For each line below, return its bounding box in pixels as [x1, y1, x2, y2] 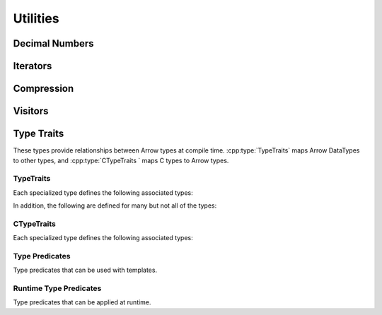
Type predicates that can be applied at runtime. [13, 298, 151, 307]
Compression [13, 83, 74, 95]
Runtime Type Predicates [13, 283, 102, 293]
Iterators [13, 60, 52, 72]
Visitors [13, 105, 49, 117]
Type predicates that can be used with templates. [13, 266, 158, 275]
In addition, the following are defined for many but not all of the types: [13, 201, 217, 210]
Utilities [13, 11, 59, 26]
